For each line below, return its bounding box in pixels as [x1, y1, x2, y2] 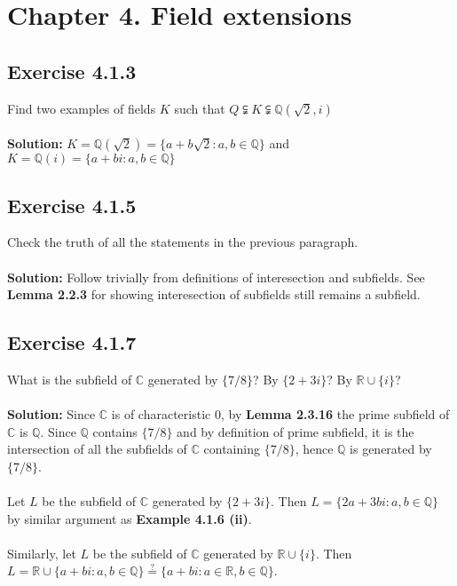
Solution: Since [7, 405, 96, 424]
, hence [295, 439, 334, 458]
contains [92, 422, 138, 440]
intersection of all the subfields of [7, 439, 187, 458]
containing [203, 439, 260, 458]
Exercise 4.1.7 [7, 329, 137, 356]
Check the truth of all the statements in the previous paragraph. [7, 233, 359, 251]
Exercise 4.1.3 [7, 57, 137, 84]
